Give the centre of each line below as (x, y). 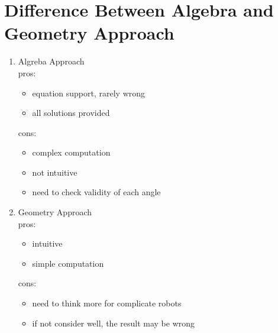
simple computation (68, 263)
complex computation (71, 152)
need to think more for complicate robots (107, 303)
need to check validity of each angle (96, 192)
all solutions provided (71, 113)
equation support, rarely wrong (89, 93)
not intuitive (55, 172)
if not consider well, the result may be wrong (114, 323)
